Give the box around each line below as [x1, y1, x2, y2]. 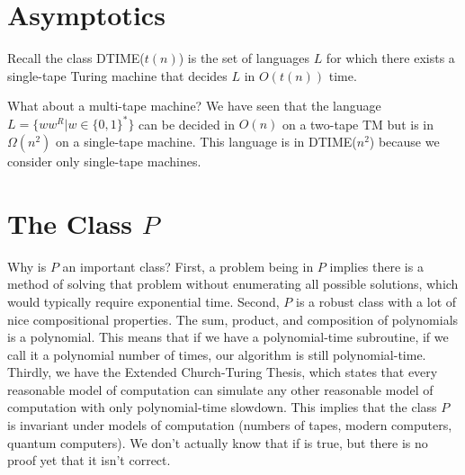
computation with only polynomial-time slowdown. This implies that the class [7, 398, 437, 417]
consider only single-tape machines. [7, 152, 201, 170]
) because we [369, 132, 440, 150]
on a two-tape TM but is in [282, 114, 434, 133]
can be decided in [139, 114, 236, 133]
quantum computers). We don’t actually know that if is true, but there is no [7, 433, 428, 452]
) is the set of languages [178, 49, 309, 67]
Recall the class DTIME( [7, 49, 145, 67]
